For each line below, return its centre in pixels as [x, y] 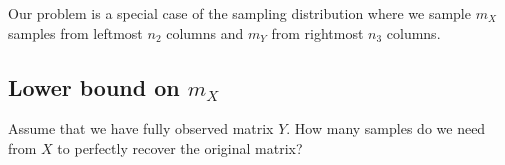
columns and [205, 32]
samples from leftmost [75, 32]
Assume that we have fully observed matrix [141, 128]
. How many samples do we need [386, 128]
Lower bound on [94, 86]
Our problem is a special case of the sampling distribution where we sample [239, 13]
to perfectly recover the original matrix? [180, 147]
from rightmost [317, 32]
